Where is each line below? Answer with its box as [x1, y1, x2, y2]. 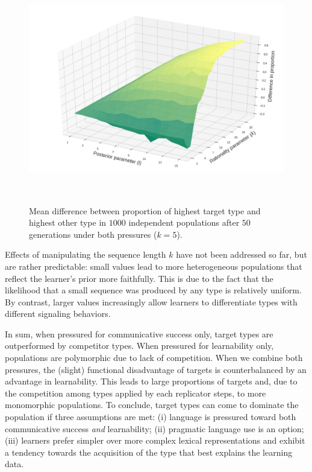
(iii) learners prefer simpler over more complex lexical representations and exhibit [5, 434, 305, 447]
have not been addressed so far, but [176, 248, 307, 261]
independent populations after [128, 216, 240, 229]
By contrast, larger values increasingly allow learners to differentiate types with [5, 295, 298, 308]
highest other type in [29, 216, 107, 229]
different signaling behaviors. [5, 307, 111, 320]
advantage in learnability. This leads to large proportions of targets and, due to [5, 375, 298, 387]
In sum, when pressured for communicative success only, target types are [5, 327, 273, 340]
